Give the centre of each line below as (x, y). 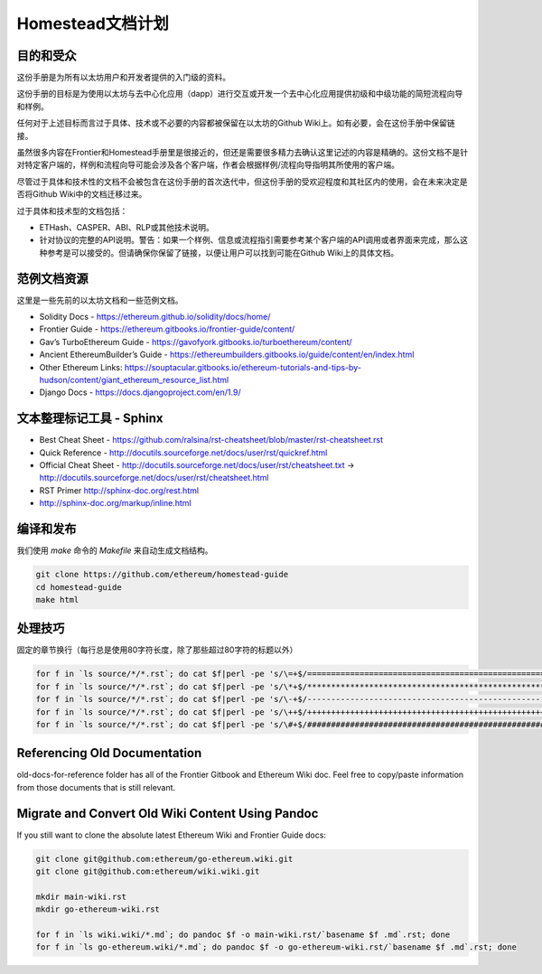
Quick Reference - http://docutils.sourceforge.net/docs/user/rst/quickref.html (183, 453)
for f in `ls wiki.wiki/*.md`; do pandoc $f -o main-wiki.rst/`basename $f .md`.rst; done (243, 935)
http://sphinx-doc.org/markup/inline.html (115, 503)
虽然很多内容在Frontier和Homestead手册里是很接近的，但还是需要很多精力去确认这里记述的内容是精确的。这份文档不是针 (243, 153)
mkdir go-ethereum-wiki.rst (98, 909)
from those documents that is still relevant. (96, 787)
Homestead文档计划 (93, 23)
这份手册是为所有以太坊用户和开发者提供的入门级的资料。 (123, 78)
